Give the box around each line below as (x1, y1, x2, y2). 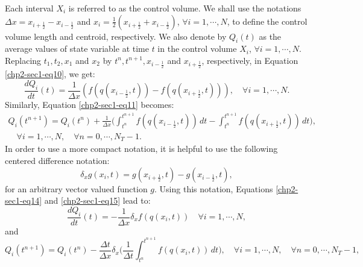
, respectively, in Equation (201, 54, 298, 66)
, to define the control (227, 14, 308, 27)
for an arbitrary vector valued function (5, 182, 148, 195)
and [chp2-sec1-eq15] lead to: (44, 194, 151, 207)
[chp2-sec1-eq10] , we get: (5, 68, 95, 80)
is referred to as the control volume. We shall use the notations (68, 2, 301, 14)
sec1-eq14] (5, 194, 42, 207)
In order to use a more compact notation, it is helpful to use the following (5, 142, 278, 155)
